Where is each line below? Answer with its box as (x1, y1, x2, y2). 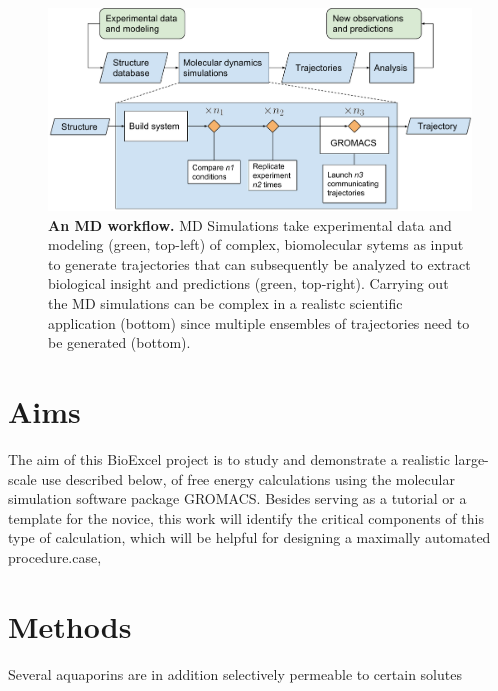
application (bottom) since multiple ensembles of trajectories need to (48, 312, 470, 333)
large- (454, 448, 489, 469)
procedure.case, (8, 546, 102, 567)
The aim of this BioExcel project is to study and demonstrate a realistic (8, 448, 450, 469)
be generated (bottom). (48, 332, 191, 353)
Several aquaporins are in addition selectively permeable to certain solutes (8, 663, 462, 684)
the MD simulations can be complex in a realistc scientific (48, 293, 403, 314)
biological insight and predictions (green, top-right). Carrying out (48, 273, 449, 294)
